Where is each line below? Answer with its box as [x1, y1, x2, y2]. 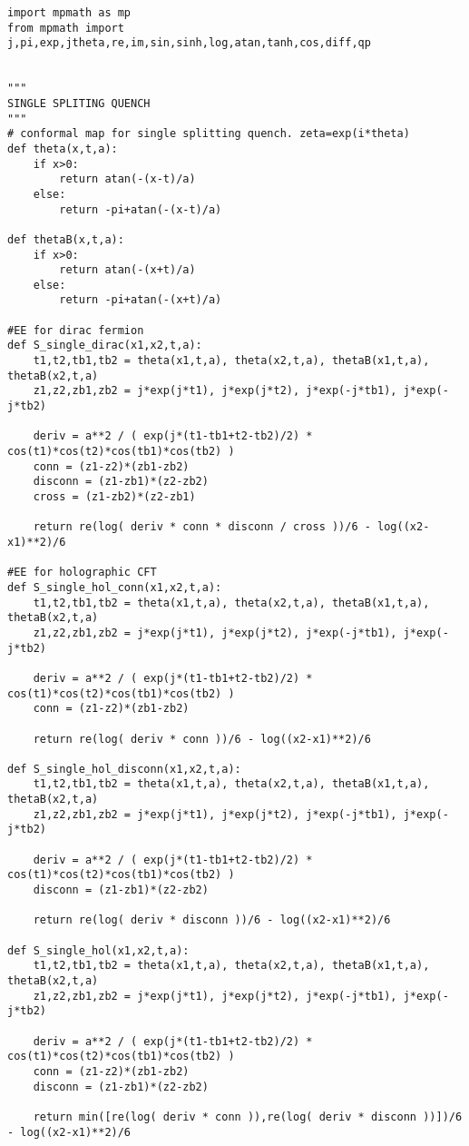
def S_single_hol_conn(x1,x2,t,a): [7, 580, 222, 594]
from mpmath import [7, 21, 124, 35]
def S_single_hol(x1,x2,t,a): [7, 943, 190, 957]
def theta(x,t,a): [7, 142, 118, 155]
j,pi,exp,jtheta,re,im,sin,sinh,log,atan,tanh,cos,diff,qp [7, 36, 371, 50]
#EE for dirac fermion [7, 323, 144, 337]
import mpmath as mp [7, 6, 132, 19]
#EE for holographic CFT [7, 566, 157, 579]
